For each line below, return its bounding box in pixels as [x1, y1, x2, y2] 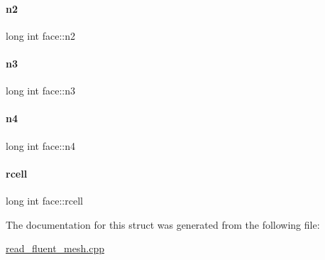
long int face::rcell [6, 193, 83, 207]
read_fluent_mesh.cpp [6, 241, 104, 256]
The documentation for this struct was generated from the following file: [6, 217, 320, 232]
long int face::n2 [6, 28, 76, 43]
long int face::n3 [6, 83, 76, 98]
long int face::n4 [6, 138, 76, 153]
